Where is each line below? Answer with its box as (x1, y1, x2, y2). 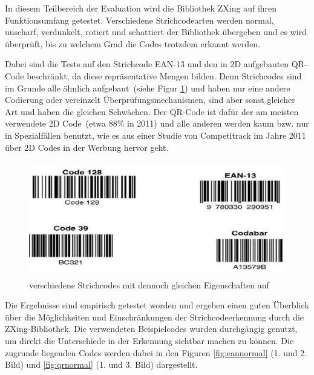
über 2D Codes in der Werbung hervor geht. (5, 141, 169, 153)
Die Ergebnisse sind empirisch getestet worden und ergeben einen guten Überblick (5, 299, 309, 311)
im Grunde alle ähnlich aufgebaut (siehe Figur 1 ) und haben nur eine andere (5, 81, 290, 94)
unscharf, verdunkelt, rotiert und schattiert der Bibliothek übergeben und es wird (5, 25, 307, 38)
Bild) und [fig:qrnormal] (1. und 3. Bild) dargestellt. (5, 358, 198, 371)
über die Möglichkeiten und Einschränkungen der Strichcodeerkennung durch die (5, 310, 304, 323)
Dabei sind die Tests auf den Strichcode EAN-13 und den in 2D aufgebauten (5, 58, 289, 70)
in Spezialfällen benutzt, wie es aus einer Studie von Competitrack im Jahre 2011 (5, 128, 306, 141)
